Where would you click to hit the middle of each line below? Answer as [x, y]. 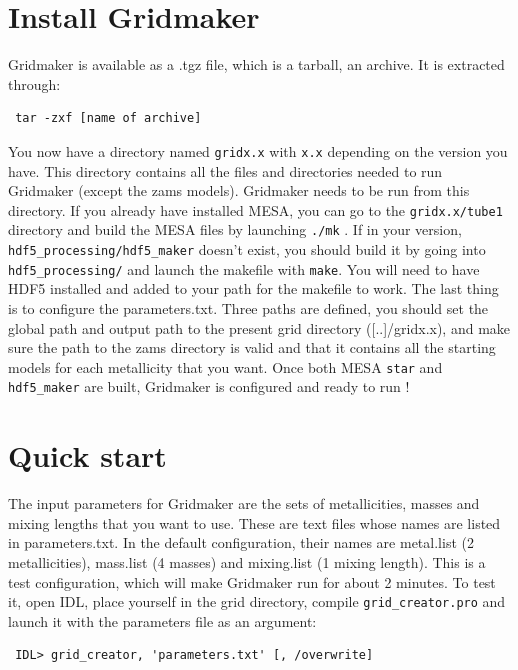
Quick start [87, 455]
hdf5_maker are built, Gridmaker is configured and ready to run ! [209, 386]
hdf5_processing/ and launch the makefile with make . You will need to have [244, 268]
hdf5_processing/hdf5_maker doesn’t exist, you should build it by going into [247, 249]
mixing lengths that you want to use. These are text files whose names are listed [254, 522]
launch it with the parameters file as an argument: [162, 620]
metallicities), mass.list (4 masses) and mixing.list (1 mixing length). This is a [247, 561]
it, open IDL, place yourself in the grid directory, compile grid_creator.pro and [257, 601]
